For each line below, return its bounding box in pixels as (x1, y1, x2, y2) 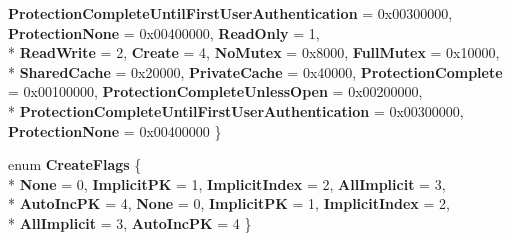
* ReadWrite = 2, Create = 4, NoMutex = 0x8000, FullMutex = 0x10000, (8, 42, 500, 63)
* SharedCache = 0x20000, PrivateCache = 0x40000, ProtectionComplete (8, 61, 503, 82)
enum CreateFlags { (8, 154, 142, 175)
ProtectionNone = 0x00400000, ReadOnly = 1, (8, 22, 320, 43)
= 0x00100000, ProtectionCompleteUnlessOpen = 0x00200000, (8, 81, 423, 102)
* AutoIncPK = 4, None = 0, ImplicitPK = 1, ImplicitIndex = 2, (8, 193, 450, 214)
